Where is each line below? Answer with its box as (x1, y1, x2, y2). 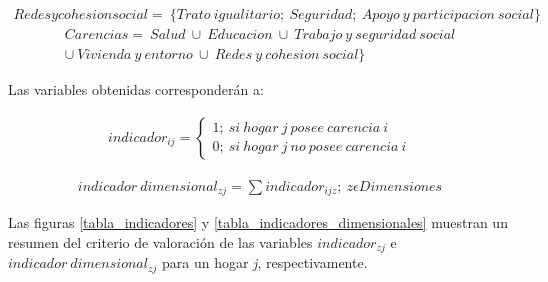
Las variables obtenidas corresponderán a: (8, 79, 264, 100)
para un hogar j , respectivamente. (161, 252, 368, 273)
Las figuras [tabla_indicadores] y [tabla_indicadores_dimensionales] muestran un (8, 212, 508, 233)
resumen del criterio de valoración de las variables (8, 231, 313, 252)
